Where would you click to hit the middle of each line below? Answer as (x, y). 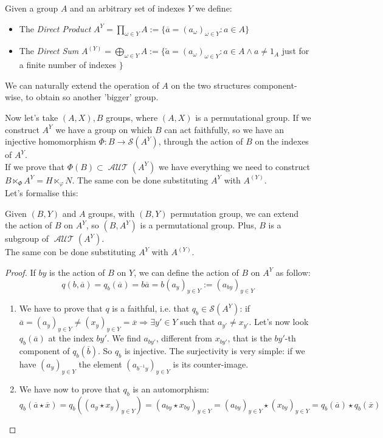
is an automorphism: (171, 388)
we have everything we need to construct (234, 166)
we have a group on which (104, 129)
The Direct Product (55, 28)
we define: (214, 8)
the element (100, 364)
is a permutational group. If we (253, 117)
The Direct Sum (49, 51)
